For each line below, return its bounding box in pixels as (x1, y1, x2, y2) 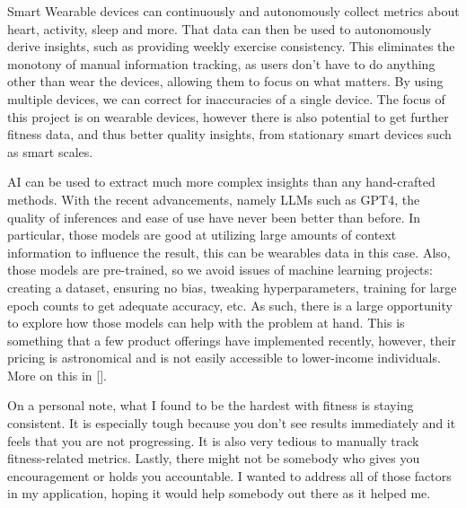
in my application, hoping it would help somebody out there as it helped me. (7, 484, 431, 503)
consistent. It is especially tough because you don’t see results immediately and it (7, 414, 456, 433)
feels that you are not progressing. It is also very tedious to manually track (7, 431, 419, 450)
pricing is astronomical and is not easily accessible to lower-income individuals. (7, 348, 441, 367)
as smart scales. (7, 142, 93, 161)
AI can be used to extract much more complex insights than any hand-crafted (7, 172, 435, 191)
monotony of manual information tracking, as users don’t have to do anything (7, 54, 435, 73)
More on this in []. (7, 365, 107, 384)
